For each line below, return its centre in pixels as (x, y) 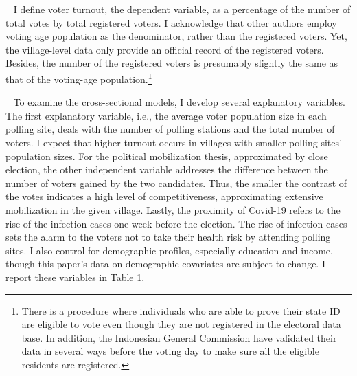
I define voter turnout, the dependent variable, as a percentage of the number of (182, 9)
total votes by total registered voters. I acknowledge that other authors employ (171, 22)
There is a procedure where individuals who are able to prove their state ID (181, 310)
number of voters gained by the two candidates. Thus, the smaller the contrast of (176, 183)
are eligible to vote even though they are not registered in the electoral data (181, 324)
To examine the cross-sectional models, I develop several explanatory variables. (179, 102)
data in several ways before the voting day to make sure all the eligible (170, 351)
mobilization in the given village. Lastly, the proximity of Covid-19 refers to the (173, 209)
